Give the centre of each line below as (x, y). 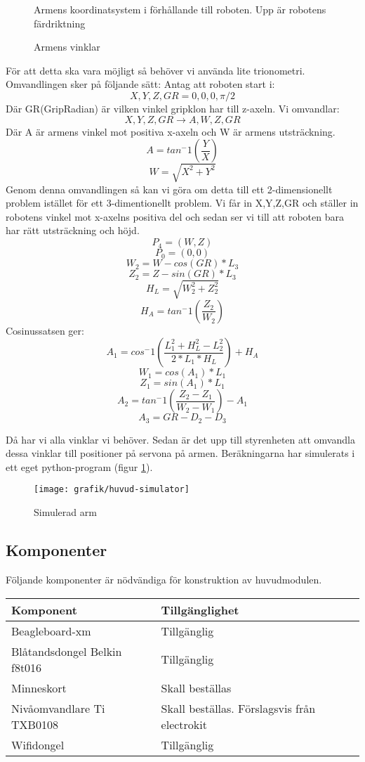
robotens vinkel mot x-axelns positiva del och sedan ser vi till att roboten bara (175, 216)
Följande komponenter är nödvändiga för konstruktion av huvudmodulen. (164, 579)
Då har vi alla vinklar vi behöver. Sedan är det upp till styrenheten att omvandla (180, 439)
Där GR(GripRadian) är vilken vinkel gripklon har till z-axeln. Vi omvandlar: (173, 108)
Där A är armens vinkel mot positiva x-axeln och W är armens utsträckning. (171, 131)
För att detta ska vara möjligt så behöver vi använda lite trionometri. (155, 70)
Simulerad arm (65, 512)
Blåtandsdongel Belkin (67, 651)
